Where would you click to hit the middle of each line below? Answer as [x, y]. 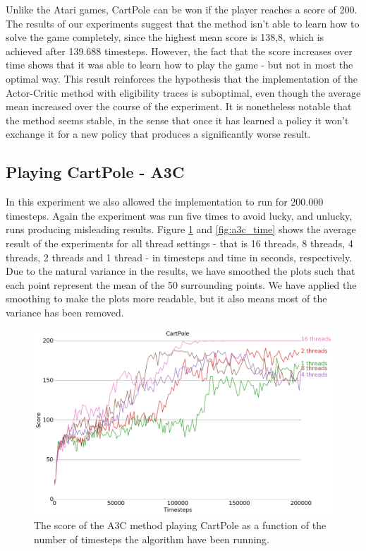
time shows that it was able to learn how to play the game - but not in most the [179, 65]
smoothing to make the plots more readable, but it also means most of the [166, 298]
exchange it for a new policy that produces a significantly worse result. [158, 134]
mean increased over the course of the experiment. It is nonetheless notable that [179, 106]
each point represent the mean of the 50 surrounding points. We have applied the [181, 284]
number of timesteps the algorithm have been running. [152, 539]
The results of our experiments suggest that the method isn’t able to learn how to [183, 23]
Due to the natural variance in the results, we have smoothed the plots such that [181, 271]
